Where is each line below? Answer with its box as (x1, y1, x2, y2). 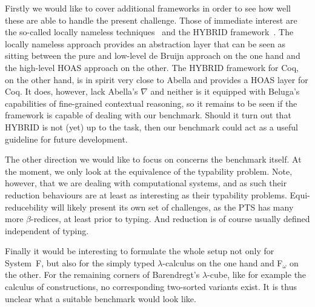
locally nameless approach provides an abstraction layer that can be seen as (5, 37, 285, 50)
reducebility (5, 200, 48, 213)
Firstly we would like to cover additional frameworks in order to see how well (5, 2, 291, 14)
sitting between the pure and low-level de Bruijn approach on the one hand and (5, 49, 300, 62)
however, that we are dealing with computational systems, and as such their (5, 177, 287, 189)
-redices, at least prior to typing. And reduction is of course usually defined (30, 212, 310, 225)
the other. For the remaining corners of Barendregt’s (5, 268, 200, 281)
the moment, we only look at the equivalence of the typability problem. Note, (5, 164, 293, 177)
